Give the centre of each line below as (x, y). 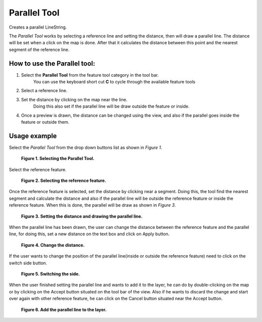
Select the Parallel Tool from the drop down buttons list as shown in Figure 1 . (86, 147)
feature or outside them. (45, 122)
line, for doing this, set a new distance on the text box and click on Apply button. (89, 234)
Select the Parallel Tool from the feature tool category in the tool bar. (90, 75)
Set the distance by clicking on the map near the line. (74, 99)
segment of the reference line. (39, 49)
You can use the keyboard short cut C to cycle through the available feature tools (114, 82)
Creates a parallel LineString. (38, 27)
